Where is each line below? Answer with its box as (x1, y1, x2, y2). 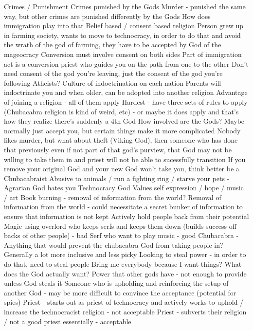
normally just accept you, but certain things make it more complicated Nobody (4, 125, 241, 135)
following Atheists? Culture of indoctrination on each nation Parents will (4, 77, 221, 88)
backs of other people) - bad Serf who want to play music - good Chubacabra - (4, 230, 239, 240)
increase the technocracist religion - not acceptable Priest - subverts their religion (4, 307, 247, 316)
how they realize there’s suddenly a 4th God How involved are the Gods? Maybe (4, 116, 245, 126)
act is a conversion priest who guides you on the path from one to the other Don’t (4, 58, 249, 69)
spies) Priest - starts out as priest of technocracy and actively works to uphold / (4, 297, 244, 307)
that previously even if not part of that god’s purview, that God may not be (4, 144, 232, 154)
